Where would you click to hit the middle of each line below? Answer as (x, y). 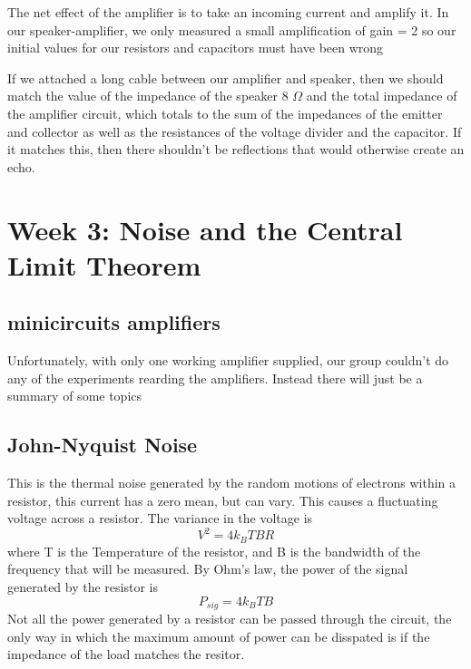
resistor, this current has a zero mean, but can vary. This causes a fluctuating (223, 500)
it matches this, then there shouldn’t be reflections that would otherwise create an (236, 149)
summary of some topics (75, 396)
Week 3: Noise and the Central (205, 229)
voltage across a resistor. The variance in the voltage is (160, 518)
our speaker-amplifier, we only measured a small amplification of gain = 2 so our (232, 29)
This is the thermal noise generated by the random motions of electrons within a (232, 483)
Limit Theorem (104, 264)
